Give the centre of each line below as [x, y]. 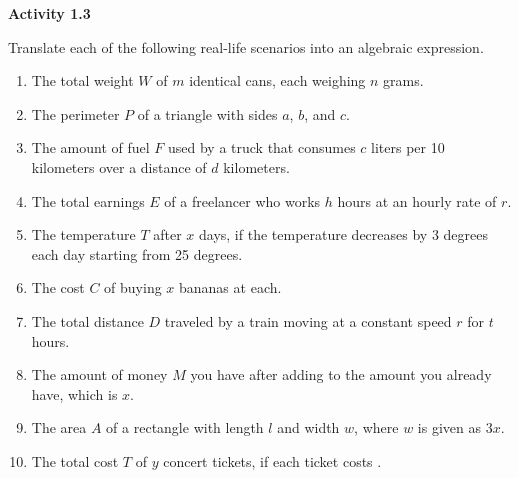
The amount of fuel [90, 147]
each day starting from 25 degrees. [137, 253]
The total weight [82, 80]
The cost [58, 287]
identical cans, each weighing [277, 80]
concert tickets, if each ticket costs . [272, 460]
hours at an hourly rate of [417, 200]
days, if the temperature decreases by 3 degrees [343, 234]
